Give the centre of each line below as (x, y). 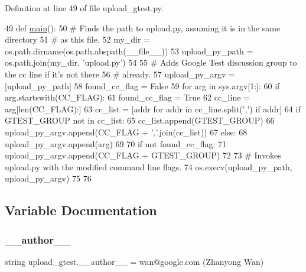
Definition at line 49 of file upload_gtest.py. (84, 8)
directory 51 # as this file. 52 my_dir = (78, 39)
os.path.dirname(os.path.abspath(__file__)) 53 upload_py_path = (129, 51)
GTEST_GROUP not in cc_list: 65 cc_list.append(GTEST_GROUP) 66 (140, 120)
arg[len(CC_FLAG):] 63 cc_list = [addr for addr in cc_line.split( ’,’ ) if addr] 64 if (153, 109)
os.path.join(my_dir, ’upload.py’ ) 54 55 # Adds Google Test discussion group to (151, 62)
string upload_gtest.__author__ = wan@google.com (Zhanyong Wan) (134, 261)
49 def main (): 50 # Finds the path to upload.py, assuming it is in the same (143, 27)
